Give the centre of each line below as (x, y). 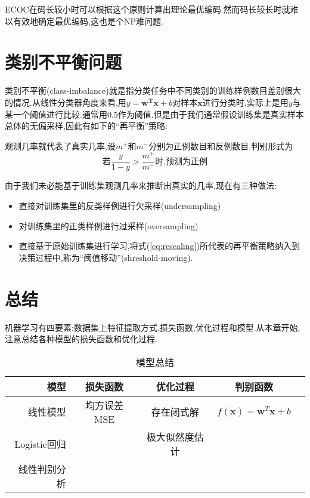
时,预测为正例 (182, 162)
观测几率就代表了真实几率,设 (60, 145)
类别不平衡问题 (63, 62)
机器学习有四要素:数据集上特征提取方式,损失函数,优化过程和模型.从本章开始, (153, 327)
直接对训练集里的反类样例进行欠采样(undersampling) (120, 206)
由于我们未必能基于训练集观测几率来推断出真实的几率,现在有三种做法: (141, 185)
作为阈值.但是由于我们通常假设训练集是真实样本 (211, 114)
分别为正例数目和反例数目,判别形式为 (221, 145)
